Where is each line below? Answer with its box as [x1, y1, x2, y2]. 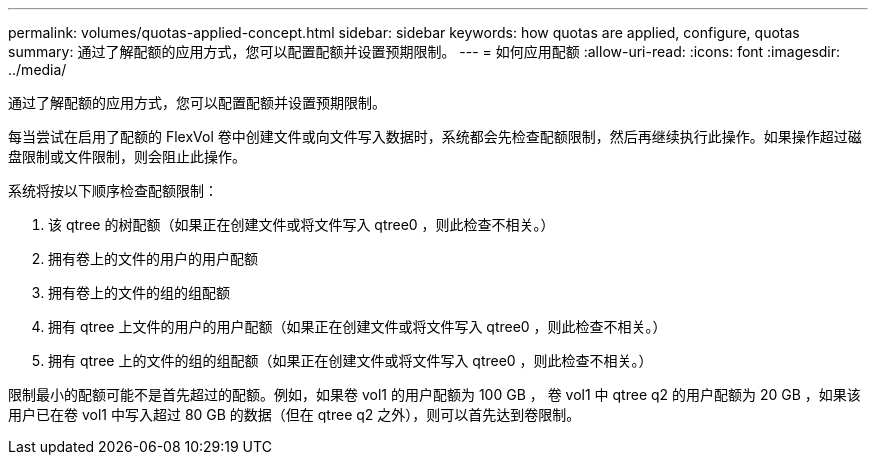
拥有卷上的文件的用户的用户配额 [48, 250, 258, 267]
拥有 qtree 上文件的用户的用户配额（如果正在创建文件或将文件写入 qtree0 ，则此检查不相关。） [48, 318, 667, 335]
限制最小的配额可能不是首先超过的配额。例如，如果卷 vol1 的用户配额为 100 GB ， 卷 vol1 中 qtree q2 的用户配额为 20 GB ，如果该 [8, 386, 861, 403]
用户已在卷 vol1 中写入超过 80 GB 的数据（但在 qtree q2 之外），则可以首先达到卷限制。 [8, 406, 581, 423]
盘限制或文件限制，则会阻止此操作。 [8, 148, 246, 165]
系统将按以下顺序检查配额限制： [8, 182, 218, 199]
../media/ [8, 61, 67, 78]
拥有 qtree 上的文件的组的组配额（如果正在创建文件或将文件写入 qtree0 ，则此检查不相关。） [48, 352, 653, 369]
